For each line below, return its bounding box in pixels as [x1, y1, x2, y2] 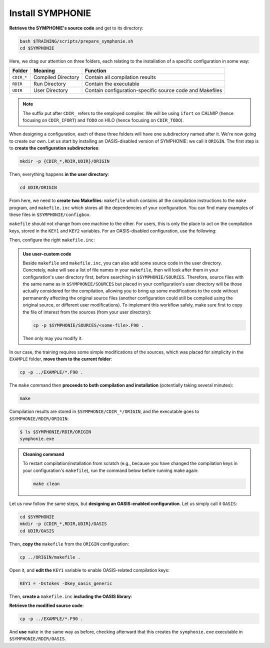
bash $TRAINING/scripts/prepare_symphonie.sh [19, 38, 133, 44]
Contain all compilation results [84, 74, 156, 81]
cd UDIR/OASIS [19, 528, 54, 533]
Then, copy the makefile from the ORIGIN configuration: [9, 540, 129, 547]
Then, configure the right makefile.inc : [9, 237, 95, 243]
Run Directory [33, 80, 66, 87]
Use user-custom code [22, 250, 71, 257]
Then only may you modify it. [22, 335, 83, 341]
